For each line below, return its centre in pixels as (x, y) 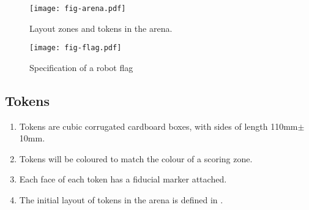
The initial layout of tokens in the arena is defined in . (121, 200)
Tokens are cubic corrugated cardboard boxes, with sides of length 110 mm (158, 126)
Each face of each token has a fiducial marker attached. (123, 179)
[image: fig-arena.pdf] (78, 9)
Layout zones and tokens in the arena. (101, 28)
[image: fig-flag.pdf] (76, 48)
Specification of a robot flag (81, 67)
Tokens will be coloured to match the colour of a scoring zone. (136, 158)
